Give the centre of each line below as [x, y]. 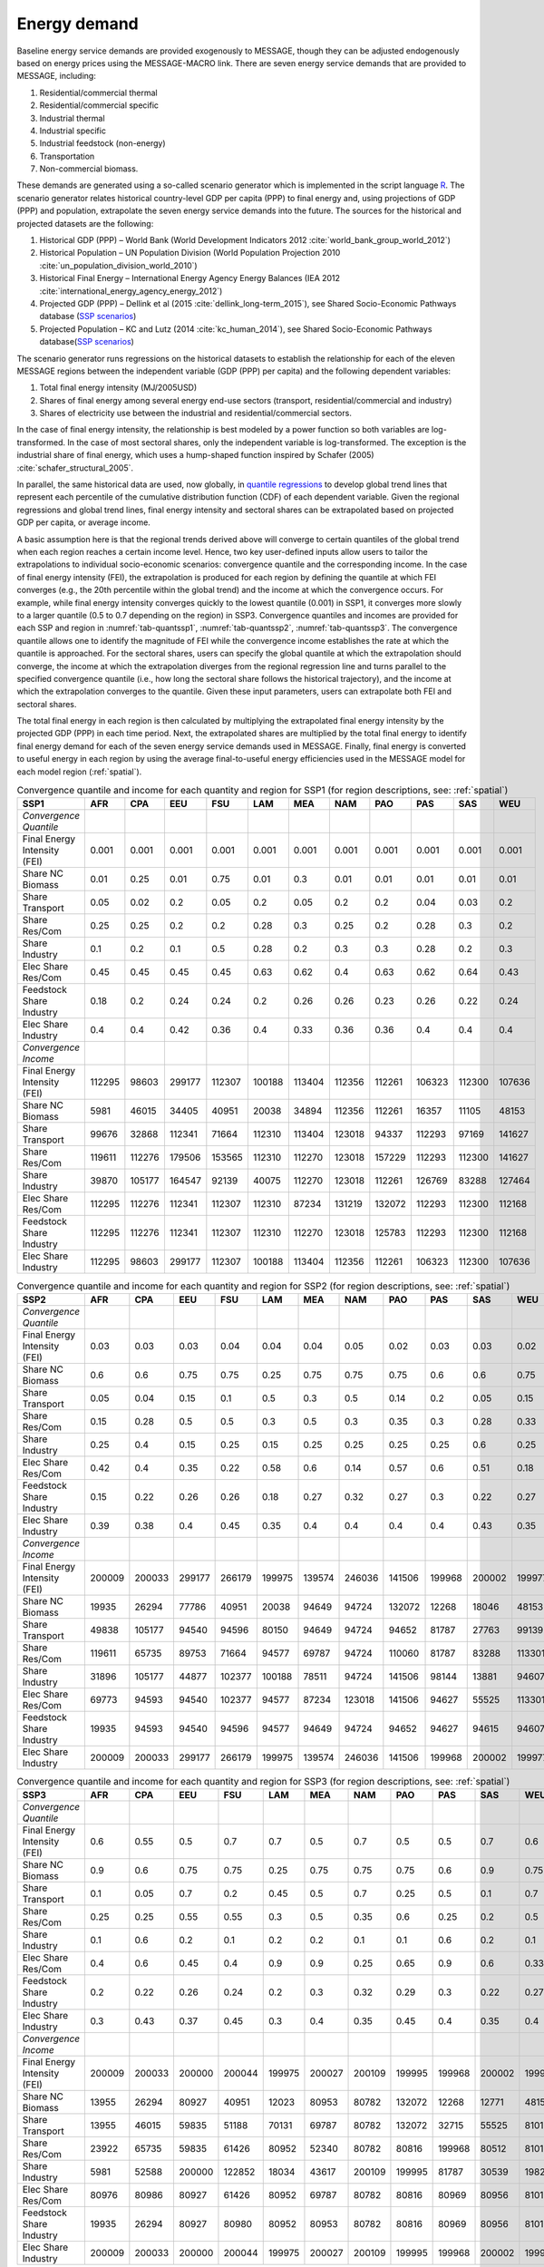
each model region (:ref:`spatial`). [79, 772]
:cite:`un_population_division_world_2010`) [119, 265]
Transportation [67, 156]
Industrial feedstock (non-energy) [103, 143]
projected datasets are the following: [85, 223]
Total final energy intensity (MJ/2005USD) [118, 388]
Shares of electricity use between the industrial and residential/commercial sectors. [196, 414]
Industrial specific [73, 131]
